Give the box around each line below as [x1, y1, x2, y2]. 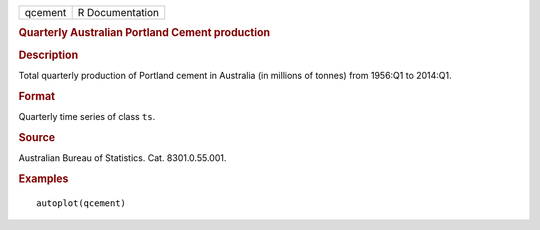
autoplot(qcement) [36, 197, 127, 209]
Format [18, 89, 55, 103]
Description [18, 48, 79, 62]
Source [18, 130, 56, 144]
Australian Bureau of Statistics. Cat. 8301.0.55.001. [18, 152, 227, 164]
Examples [18, 171, 69, 185]
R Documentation [77, 6, 160, 19]
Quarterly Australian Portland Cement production [18, 26, 270, 40]
